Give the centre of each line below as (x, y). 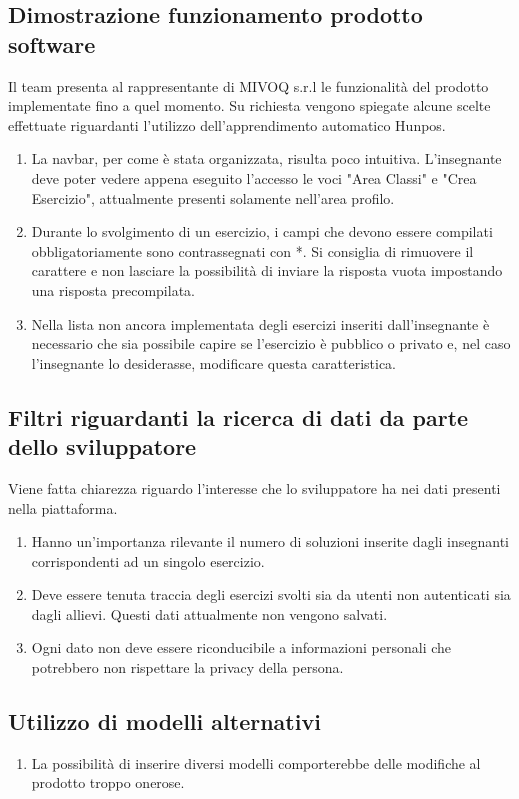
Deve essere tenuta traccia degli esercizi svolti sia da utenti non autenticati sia (271, 594)
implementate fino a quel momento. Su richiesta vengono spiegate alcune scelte (249, 105)
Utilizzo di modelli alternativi (164, 721)
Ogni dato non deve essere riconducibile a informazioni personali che (241, 647)
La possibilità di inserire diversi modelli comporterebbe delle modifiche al (256, 762)
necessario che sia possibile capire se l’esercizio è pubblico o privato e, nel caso (271, 343)
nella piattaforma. (63, 507)
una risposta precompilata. (113, 289)
